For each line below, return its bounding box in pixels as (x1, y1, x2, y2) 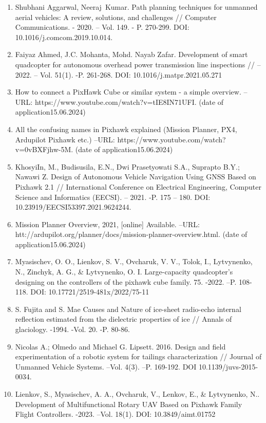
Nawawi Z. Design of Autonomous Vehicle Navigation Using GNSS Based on (15, 171, 256, 182)
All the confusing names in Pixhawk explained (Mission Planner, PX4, (15, 123, 237, 134)
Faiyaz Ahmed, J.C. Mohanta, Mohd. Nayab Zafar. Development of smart (15, 49, 248, 60)
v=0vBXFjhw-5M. (15, 144, 73, 155)
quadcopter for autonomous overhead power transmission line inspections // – (15, 59, 261, 69)
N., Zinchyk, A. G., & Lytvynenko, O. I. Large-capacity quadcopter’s (15, 266, 233, 277)
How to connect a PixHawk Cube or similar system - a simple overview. (15, 86, 241, 97)
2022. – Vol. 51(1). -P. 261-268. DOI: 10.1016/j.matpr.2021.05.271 (15, 69, 222, 80)
